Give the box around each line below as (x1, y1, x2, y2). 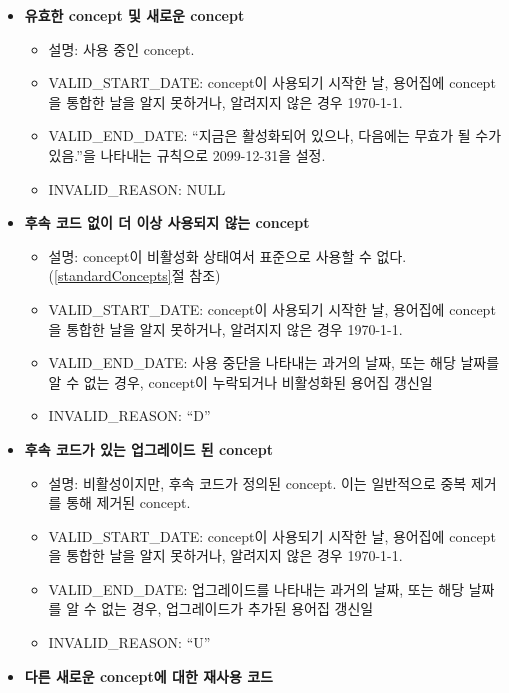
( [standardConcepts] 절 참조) (48, 265, 221, 286)
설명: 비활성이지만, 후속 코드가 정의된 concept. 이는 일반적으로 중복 (48, 472, 467, 493)
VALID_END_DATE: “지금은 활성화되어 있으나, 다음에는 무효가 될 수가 (48, 125, 502, 146)
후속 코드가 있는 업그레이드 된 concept (24, 438, 273, 459)
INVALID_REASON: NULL (48, 178, 226, 199)
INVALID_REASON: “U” (48, 632, 211, 653)
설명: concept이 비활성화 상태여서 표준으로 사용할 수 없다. (48, 245, 407, 266)
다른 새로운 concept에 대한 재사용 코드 (24, 665, 273, 686)
